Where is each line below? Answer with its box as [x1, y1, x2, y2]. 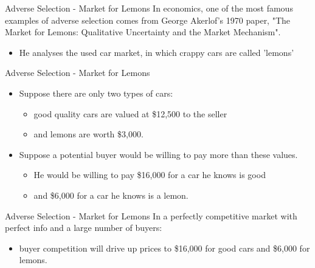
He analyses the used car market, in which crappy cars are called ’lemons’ [19, 46, 294, 58]
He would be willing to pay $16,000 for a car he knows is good [33, 168, 266, 181]
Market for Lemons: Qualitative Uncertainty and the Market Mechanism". [5, 26, 281, 38]
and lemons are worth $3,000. [33, 128, 144, 140]
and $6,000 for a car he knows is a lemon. [33, 188, 189, 201]
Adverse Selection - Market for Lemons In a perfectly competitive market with [5, 209, 297, 222]
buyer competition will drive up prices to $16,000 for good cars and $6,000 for [19, 241, 310, 254]
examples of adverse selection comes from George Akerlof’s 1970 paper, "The [5, 13, 291, 26]
